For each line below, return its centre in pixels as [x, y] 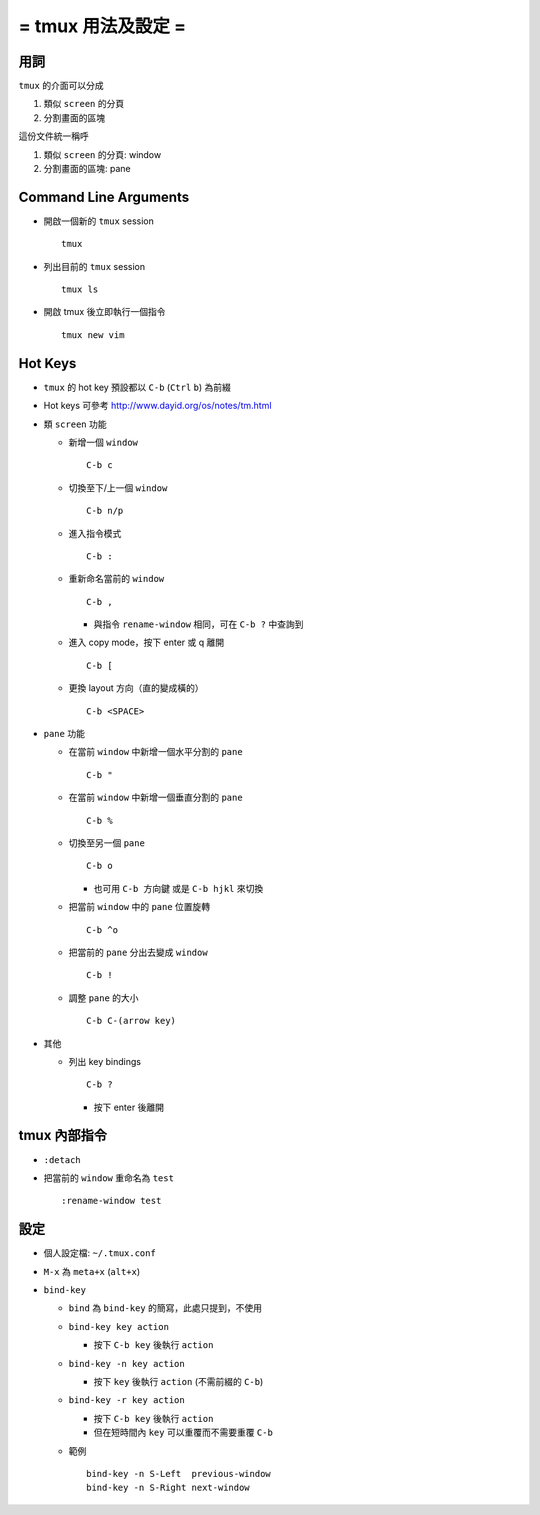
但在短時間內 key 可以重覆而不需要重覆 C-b [183, 1432]
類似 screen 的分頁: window [102, 154]
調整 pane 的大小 [103, 997]
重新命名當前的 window [116, 579]
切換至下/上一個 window [118, 487]
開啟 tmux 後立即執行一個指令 [104, 312]
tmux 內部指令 [63, 1135]
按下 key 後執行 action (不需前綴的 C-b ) [178, 1381]
